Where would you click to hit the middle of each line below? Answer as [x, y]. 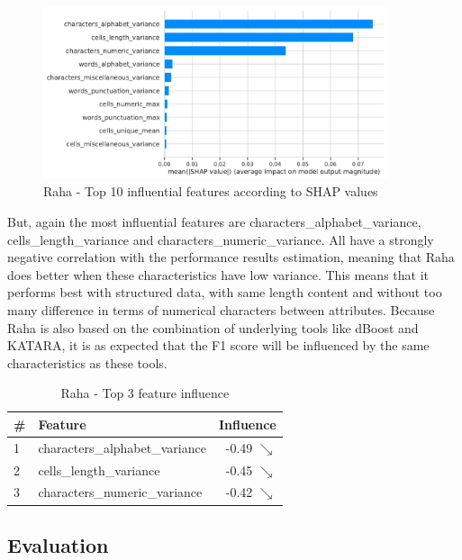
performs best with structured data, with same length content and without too [225, 292]
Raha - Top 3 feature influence [145, 393]
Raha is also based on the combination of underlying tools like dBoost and [213, 327]
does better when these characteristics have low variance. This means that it [218, 274]
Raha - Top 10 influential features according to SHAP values [211, 191]
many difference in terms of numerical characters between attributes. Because [221, 309]
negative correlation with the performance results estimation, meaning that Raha [231, 257]
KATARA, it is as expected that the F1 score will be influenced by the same [218, 345]
